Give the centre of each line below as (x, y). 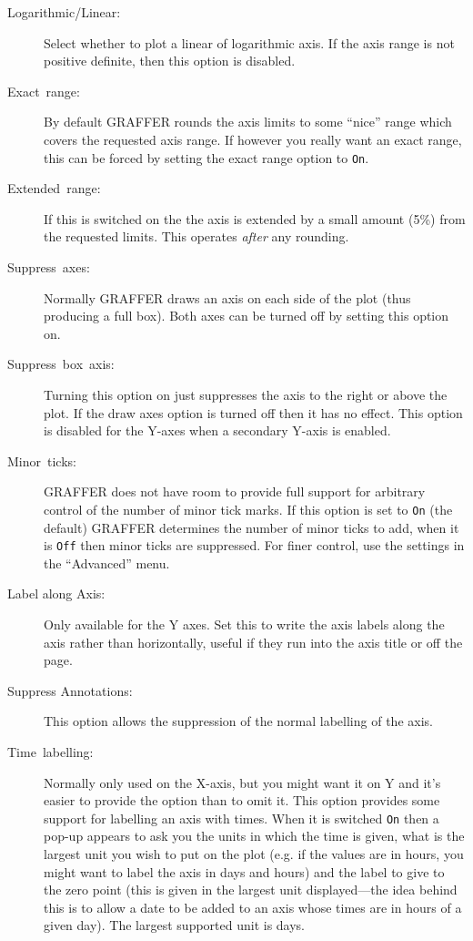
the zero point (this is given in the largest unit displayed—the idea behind (251, 890)
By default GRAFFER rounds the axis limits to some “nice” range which (248, 122)
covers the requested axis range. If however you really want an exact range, (253, 139)
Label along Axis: (56, 593)
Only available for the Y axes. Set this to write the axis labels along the (244, 624)
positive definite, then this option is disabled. (170, 61)
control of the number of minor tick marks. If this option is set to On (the (248, 509)
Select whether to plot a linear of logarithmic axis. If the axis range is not (249, 42)
